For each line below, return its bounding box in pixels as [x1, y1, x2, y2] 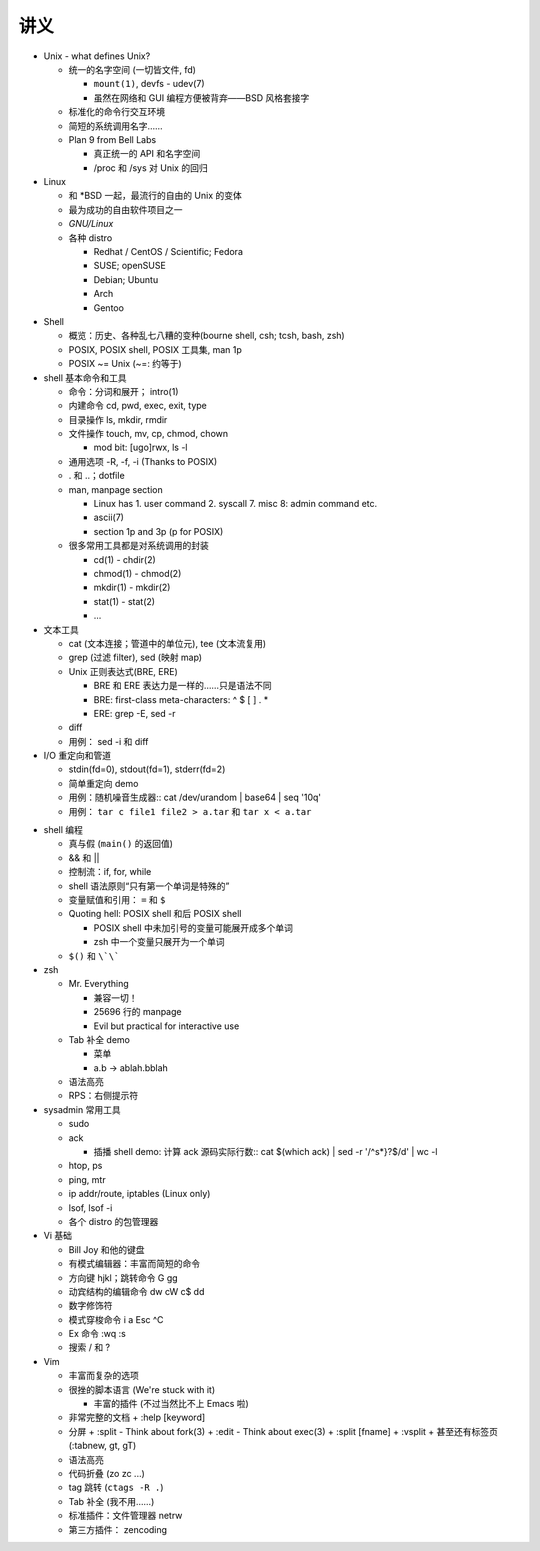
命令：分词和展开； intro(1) [68, 385, 179, 397]
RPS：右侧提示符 [68, 1090, 139, 1102]
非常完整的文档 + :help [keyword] [68, 1411, 206, 1424]
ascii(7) [93, 511, 125, 524]
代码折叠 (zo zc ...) [68, 1468, 145, 1479]
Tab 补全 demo [68, 1033, 130, 1045]
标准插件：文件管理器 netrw [68, 1510, 183, 1522]
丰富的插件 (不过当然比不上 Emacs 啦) [93, 1398, 249, 1410]
